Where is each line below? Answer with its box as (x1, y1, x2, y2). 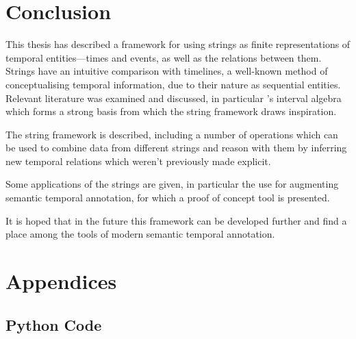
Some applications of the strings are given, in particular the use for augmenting (5, 177, 339, 191)
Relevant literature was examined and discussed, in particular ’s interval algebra (5, 90, 342, 105)
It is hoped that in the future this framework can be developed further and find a (5, 213, 347, 227)
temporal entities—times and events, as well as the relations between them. (5, 50, 322, 64)
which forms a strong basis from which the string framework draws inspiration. (5, 104, 337, 118)
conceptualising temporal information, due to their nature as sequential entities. (5, 77, 341, 91)
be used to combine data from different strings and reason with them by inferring (5, 140, 347, 155)
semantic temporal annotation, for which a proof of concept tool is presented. (5, 190, 330, 205)
